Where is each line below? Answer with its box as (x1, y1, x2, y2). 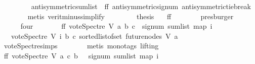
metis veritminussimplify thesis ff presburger (27, 11, 234, 21)
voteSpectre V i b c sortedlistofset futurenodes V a (11, 30, 178, 41)
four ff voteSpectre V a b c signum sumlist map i (20, 21, 212, 31)
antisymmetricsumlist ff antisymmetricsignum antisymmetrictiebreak (31, 1, 251, 11)
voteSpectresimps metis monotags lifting (4, 40, 159, 51)
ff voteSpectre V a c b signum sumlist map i (4, 50, 159, 60)
